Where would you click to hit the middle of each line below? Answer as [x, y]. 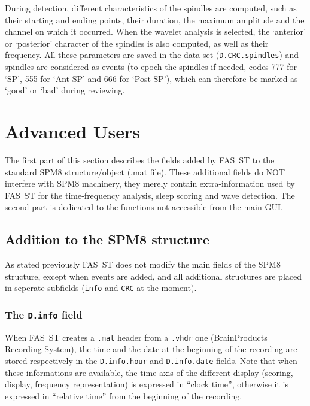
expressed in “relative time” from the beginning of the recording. [124, 396]
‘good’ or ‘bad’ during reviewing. [65, 90]
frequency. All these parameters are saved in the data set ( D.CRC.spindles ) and [152, 55]
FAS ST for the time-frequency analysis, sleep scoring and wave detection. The [150, 195]
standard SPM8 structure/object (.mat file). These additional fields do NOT [145, 172]
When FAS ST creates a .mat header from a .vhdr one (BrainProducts [136, 337]
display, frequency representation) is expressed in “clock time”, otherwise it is [147, 384]
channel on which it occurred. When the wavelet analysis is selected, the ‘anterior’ [155, 31]
